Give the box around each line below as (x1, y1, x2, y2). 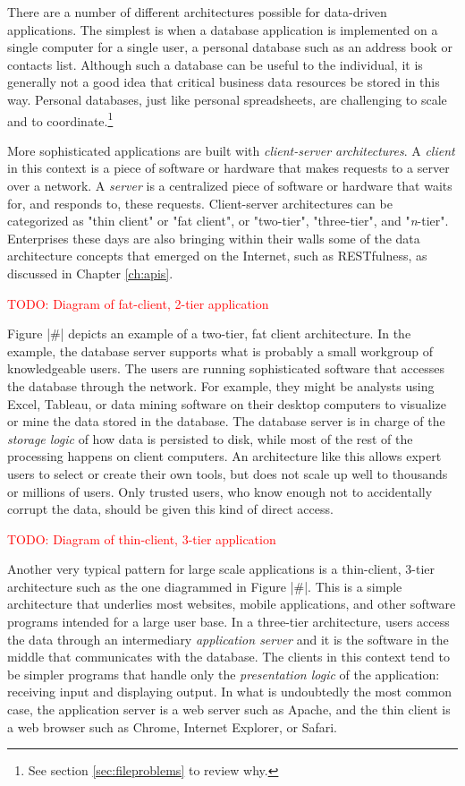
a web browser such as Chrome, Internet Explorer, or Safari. (7, 717, 338, 736)
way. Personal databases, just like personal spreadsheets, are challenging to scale (7, 90, 447, 108)
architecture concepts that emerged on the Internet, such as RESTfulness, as (7, 246, 427, 265)
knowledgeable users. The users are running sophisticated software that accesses (7, 359, 444, 378)
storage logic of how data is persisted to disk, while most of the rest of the (7, 429, 413, 448)
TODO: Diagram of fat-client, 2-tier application (7, 294, 269, 312)
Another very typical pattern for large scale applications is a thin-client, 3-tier (7, 560, 435, 578)
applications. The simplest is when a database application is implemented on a (7, 20, 438, 38)
